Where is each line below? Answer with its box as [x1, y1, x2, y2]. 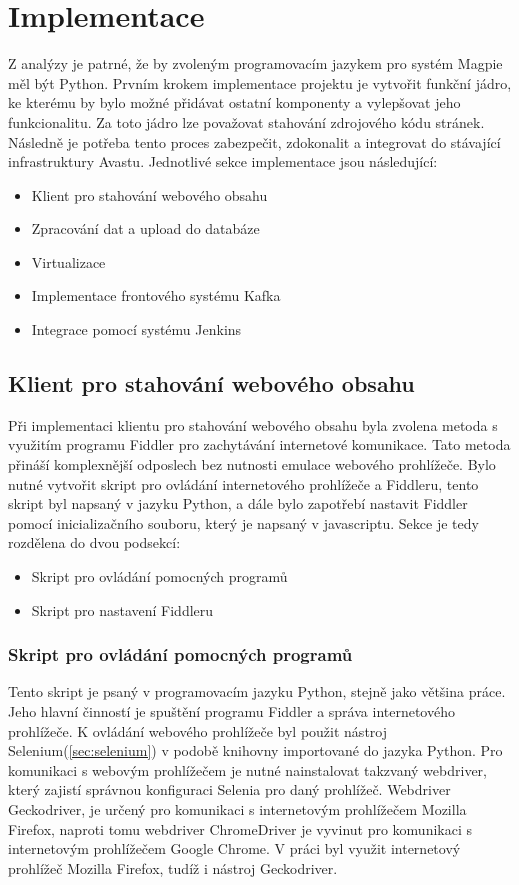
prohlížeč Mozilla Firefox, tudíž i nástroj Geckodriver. [8, 857, 338, 878]
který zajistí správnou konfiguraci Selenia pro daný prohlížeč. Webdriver [8, 779, 451, 800]
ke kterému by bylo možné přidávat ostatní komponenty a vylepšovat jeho [8, 92, 461, 113]
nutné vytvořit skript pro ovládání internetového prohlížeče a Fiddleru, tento [8, 473, 479, 494]
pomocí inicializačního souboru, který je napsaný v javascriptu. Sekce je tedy [8, 512, 479, 533]
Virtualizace [31, 251, 106, 272]
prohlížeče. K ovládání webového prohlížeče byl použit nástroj [8, 720, 387, 741]
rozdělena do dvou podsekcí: [8, 532, 181, 553]
